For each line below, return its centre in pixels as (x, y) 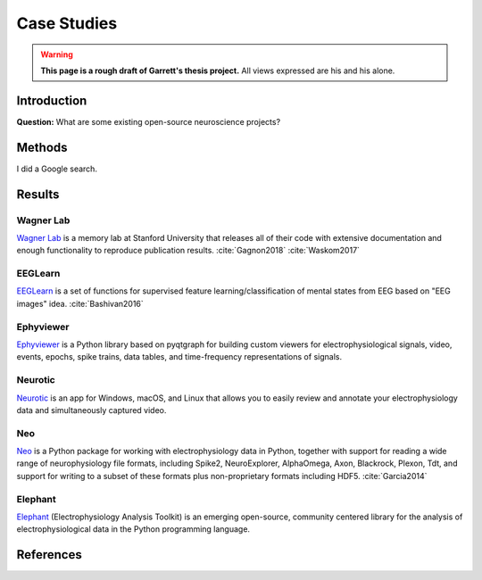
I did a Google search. (57, 169)
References (49, 555)
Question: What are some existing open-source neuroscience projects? (149, 121)
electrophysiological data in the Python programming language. (133, 529)
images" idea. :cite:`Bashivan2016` (80, 303)
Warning (57, 54)
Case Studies (67, 23)
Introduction (52, 100)
